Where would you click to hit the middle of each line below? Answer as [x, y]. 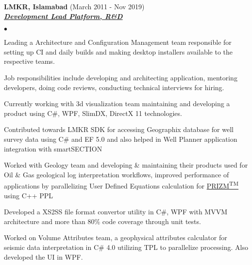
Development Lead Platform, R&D [63, 16]
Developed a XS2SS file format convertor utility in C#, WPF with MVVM [116, 212]
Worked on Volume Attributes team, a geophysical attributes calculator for [116, 237]
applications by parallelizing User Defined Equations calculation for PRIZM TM [121, 185]
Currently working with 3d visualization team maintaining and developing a [117, 104]
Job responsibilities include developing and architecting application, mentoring [121, 77]
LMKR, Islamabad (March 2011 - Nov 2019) [74, 6]
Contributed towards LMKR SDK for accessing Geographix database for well [119, 129]
